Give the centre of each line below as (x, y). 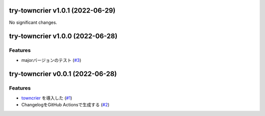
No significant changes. (33, 22)
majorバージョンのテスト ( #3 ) (51, 60)
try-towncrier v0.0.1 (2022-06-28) (63, 74)
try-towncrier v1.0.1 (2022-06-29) (62, 10)
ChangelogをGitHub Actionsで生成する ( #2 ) (66, 105)
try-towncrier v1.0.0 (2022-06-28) (63, 36)
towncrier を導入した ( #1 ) (47, 98)
